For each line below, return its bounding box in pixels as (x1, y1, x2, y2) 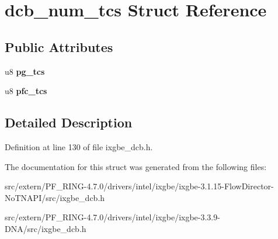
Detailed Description (5, 113, 133, 131)
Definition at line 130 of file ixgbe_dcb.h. (5, 140, 153, 153)
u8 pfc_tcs (5, 85, 47, 97)
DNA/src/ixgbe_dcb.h (5, 222, 86, 234)
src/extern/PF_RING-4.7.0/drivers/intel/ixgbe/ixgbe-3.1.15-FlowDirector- (5, 180, 274, 192)
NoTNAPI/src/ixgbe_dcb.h (5, 191, 105, 203)
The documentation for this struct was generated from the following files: (5, 160, 267, 172)
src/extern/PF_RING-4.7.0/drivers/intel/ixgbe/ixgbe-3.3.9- (5, 211, 220, 223)
